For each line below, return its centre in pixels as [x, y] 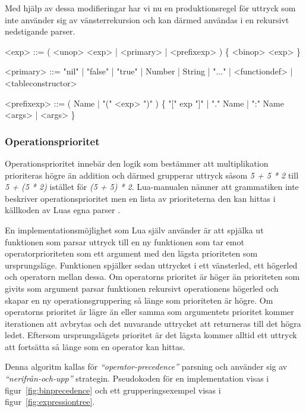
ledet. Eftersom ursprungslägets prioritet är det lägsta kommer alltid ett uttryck [151, 335]
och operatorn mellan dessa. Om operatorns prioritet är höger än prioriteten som [152, 277]
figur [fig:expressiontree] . [50, 402]
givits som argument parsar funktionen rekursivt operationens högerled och [142, 288]
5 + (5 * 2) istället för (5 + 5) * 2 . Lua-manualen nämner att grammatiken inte [152, 187]
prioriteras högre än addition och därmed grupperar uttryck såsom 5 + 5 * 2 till [152, 175]
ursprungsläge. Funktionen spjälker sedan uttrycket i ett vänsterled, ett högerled [151, 265]
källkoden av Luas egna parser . [63, 210]
